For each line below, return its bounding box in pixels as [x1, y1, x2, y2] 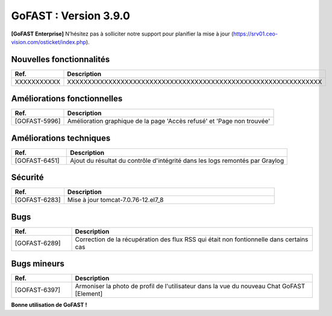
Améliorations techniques [11, 133, 111, 143]
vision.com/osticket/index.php [11, 38, 87, 45]
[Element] [75, 289, 103, 298]
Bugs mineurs [11, 259, 64, 269]
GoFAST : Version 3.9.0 [11, 9, 131, 22]
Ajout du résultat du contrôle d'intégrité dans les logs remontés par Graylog [70, 156, 284, 165]
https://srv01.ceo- [233, 30, 278, 37]
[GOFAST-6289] [14, 239, 61, 247]
